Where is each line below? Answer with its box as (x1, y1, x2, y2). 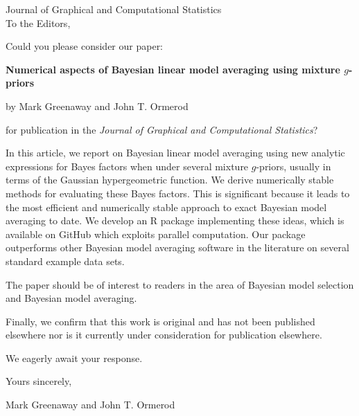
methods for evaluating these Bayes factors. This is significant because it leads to (6, 186, 350, 200)
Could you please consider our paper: (6, 39, 164, 53)
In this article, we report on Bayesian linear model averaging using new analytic (6, 145, 345, 160)
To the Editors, (6, 15, 71, 30)
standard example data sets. (6, 253, 125, 268)
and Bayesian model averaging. (6, 291, 137, 305)
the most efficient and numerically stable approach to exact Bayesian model (6, 199, 327, 214)
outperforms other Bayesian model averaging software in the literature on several (6, 240, 349, 255)
